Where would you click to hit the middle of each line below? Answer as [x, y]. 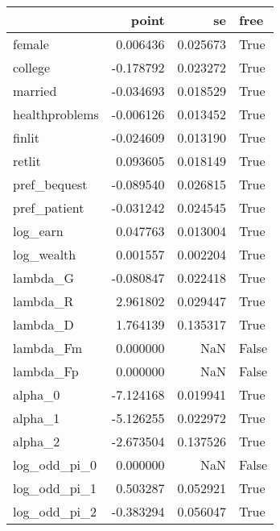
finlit [26, 137]
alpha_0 [37, 394]
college [32, 67]
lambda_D [43, 324]
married [35, 91]
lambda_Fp [46, 371]
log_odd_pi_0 [55, 465]
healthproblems [56, 114]
